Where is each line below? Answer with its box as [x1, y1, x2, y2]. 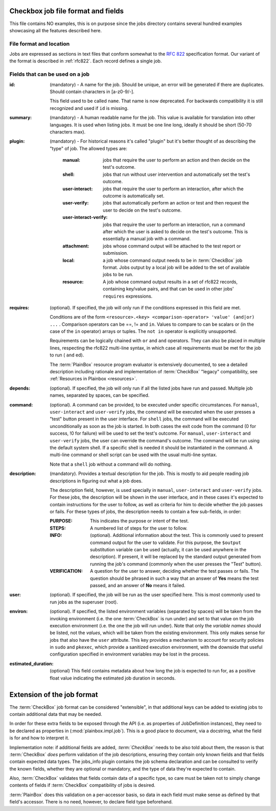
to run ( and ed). [50, 352, 84, 358]
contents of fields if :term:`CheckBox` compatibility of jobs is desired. [9, 782, 155, 789]
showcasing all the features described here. [9, 27, 102, 33]
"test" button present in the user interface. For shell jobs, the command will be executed [50, 416, 239, 422]
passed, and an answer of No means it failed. [90, 582, 186, 588]
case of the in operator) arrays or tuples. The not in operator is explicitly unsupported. [50, 328, 237, 334]
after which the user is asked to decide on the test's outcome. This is [103, 229, 248, 235]
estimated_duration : [9, 660, 54, 667]
